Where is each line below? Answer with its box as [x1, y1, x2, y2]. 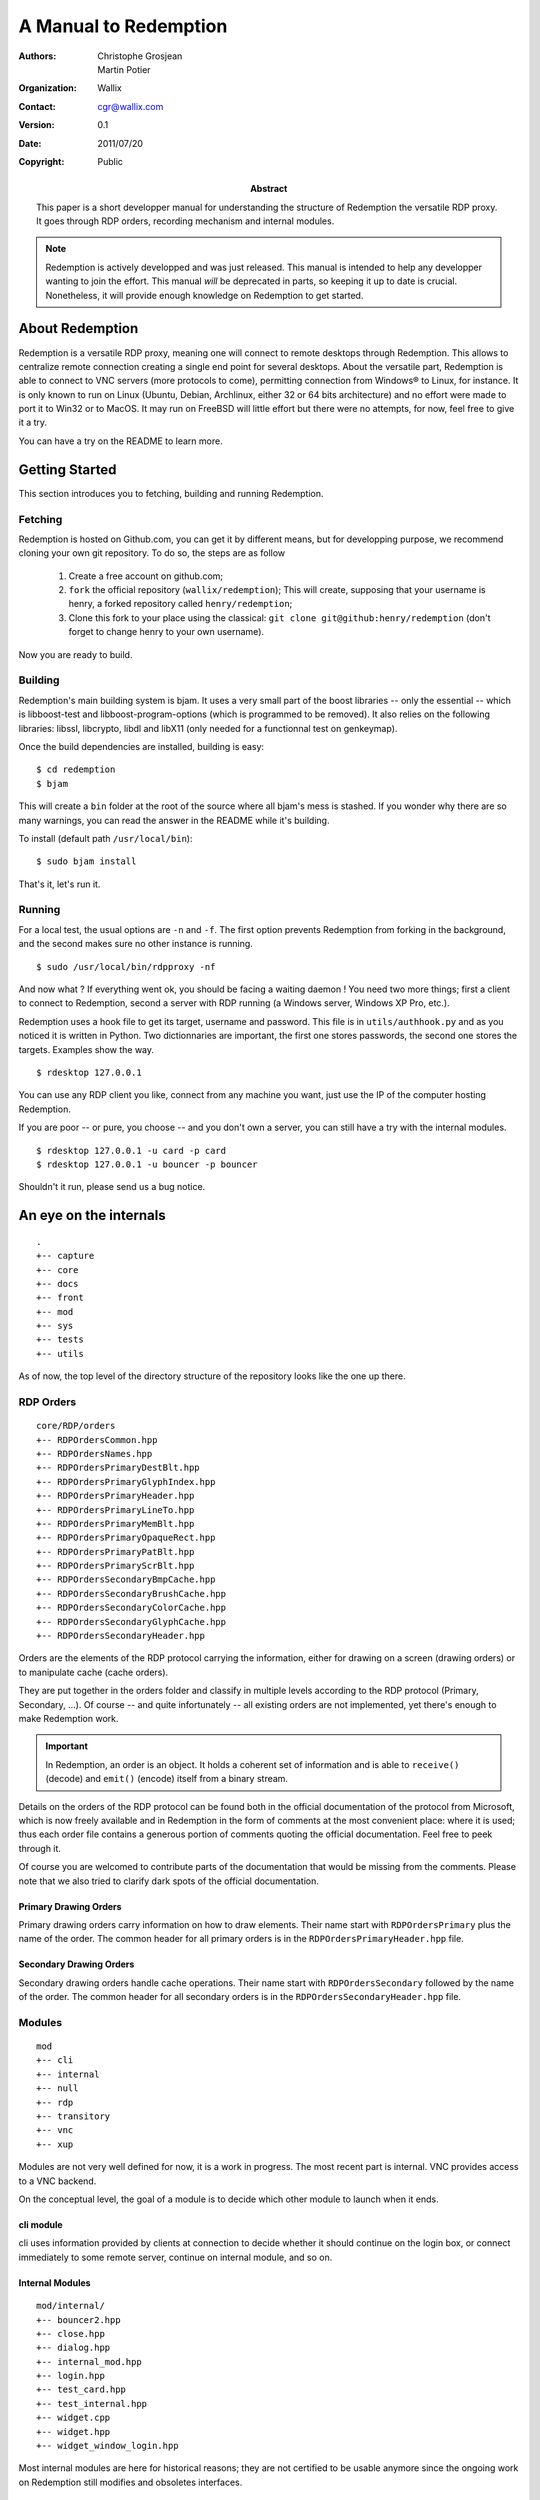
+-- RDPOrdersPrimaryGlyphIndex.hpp [36, 1476, 216, 1487]
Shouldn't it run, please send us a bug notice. [18, 1181, 206, 1193]
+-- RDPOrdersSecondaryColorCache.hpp [36, 1602, 227, 1614]
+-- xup [36, 2138, 74, 2150]
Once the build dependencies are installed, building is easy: [18, 740, 265, 752]
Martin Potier [97, 63, 151, 75]
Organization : [18, 82, 77, 94]
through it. [18, 1842, 62, 1854]
